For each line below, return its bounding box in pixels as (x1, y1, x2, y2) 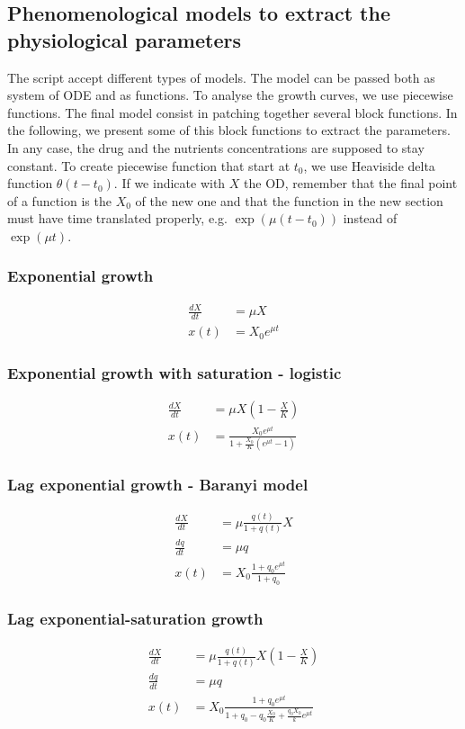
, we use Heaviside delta (303, 156, 435, 175)
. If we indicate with (113, 174, 226, 193)
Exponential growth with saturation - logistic (7, 362, 342, 384)
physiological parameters (7, 25, 241, 53)
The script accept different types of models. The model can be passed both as (7, 67, 435, 86)
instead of (343, 209, 398, 228)
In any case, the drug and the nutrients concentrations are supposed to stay (7, 138, 425, 157)
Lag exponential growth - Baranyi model (7, 473, 309, 496)
